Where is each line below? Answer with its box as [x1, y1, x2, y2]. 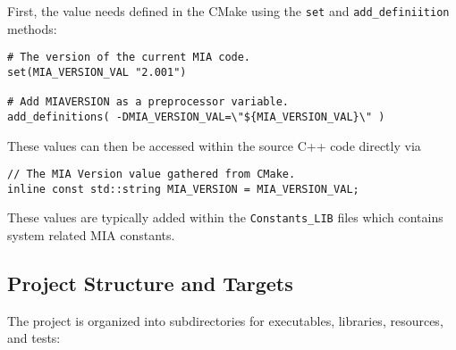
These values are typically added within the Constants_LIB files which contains [7, 208, 443, 227]
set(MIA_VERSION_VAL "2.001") [7, 65, 187, 79]
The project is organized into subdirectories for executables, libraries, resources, [7, 311, 443, 329]
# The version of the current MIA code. [7, 51, 251, 64]
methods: [7, 19, 57, 37]
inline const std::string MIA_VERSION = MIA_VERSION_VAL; [7, 182, 359, 196]
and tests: [7, 329, 61, 347]
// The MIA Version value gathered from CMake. [7, 168, 296, 181]
